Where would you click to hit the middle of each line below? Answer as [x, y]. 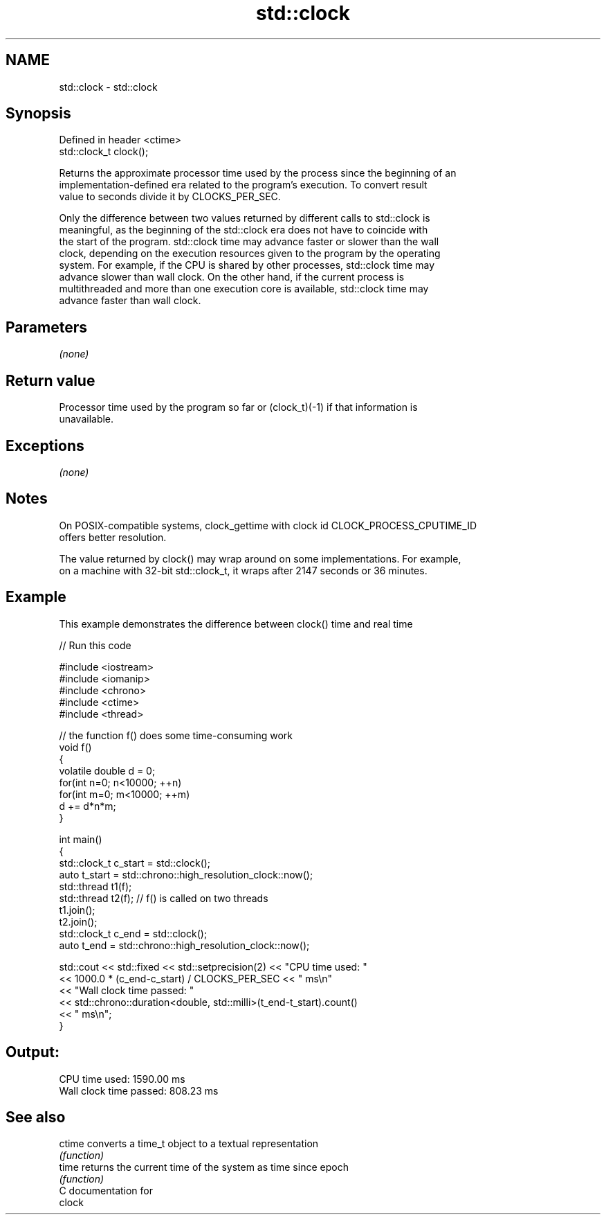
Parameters [46, 327]
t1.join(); [77, 910]
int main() [81, 839]
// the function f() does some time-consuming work [176, 735]
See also [36, 1117]
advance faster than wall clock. [130, 301]
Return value [50, 380]
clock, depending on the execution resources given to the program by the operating [250, 254]
